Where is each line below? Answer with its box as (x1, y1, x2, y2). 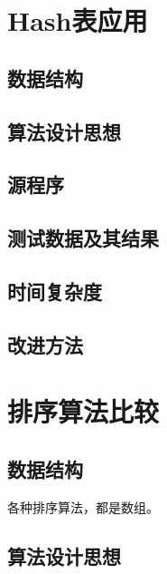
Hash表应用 (7, 2, 148, 39)
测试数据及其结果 (7, 224, 159, 252)
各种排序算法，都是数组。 (7, 497, 159, 516)
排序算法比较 (7, 393, 160, 430)
